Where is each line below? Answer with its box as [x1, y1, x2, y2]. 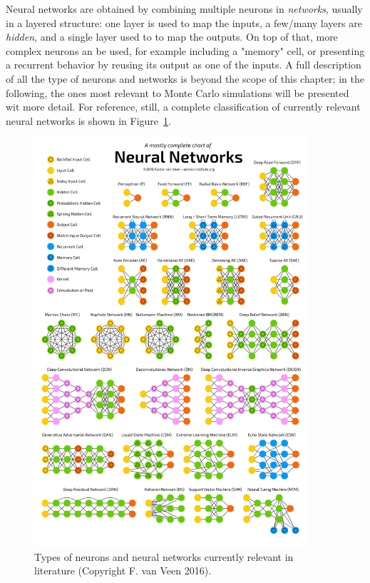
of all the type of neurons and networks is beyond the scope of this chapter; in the [6, 71, 364, 86]
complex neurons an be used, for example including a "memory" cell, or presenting [6, 43, 365, 58]
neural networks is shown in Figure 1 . [6, 113, 171, 128]
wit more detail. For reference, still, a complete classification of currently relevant [6, 99, 361, 114]
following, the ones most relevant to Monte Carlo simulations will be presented [6, 85, 349, 100]
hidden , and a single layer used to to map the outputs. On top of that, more [6, 29, 338, 44]
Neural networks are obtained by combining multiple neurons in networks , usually [6, 1, 363, 16]
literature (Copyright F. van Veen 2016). [34, 563, 212, 578]
